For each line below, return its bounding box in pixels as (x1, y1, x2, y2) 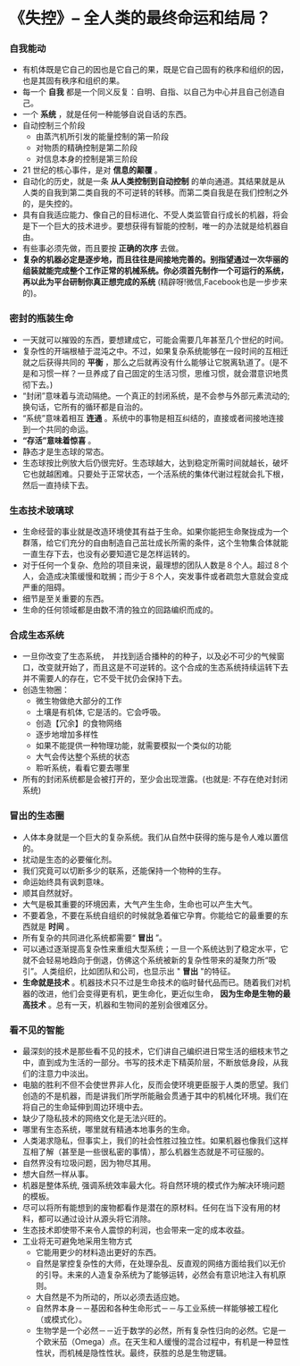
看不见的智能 (9, 1024, 65, 1036)
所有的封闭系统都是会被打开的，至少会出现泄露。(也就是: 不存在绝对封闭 (21, 774, 288, 785)
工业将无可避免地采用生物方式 (21, 1235, 132, 1246)
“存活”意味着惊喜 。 (21, 434, 96, 445)
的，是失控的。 (21, 198, 78, 209)
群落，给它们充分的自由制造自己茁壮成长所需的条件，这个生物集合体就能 (21, 537, 288, 548)
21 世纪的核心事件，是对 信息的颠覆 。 (21, 164, 162, 175)
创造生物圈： (21, 685, 70, 696)
